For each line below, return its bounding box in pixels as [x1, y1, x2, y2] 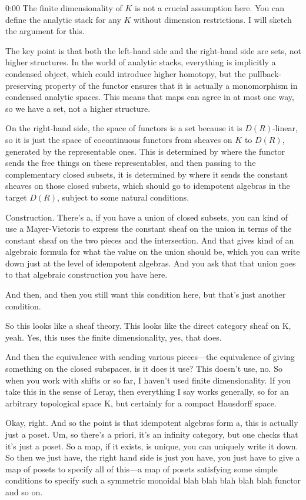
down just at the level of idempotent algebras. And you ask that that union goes [5, 256, 296, 269]
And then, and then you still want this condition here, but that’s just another [5, 288, 286, 301]
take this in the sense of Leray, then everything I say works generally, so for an [5, 385, 289, 398]
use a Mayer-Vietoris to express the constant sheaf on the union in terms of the [5, 222, 292, 235]
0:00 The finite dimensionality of [5, 2, 122, 14]
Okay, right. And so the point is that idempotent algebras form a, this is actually [5, 416, 298, 429]
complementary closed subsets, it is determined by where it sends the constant [5, 168, 288, 180]
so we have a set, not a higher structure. [5, 102, 151, 114]
